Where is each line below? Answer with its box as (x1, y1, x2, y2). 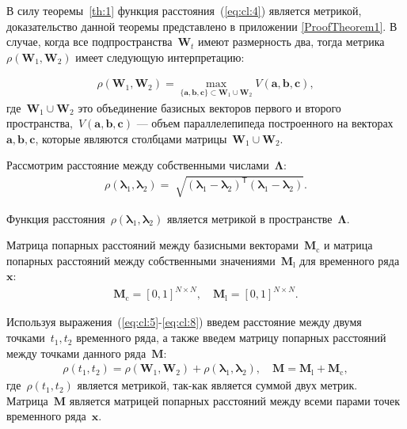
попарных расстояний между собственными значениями (6, 252, 276, 268)
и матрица (324, 237, 373, 253)
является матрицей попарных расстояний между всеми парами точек (69, 392, 400, 408)
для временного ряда (299, 252, 400, 268)
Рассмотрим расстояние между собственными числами (6, 157, 269, 173)
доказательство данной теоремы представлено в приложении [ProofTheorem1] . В (6, 17, 397, 34)
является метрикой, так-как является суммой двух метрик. (77, 377, 358, 393)
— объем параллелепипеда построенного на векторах (136, 115, 394, 131)
